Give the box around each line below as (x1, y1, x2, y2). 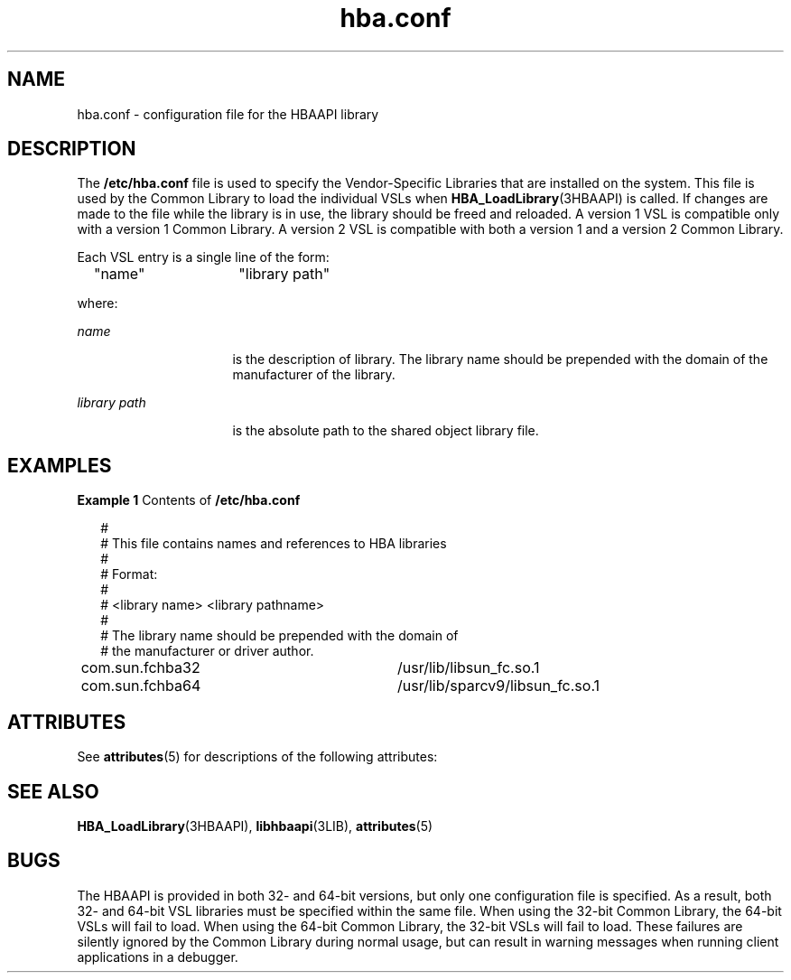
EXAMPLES (7, 453, 112, 477)
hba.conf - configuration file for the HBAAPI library (77, 106, 379, 122)
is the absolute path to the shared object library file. (232, 423, 539, 439)
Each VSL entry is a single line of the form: (77, 249, 330, 266)
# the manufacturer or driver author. (100, 643, 314, 659)
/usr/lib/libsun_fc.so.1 (397, 658, 540, 677)
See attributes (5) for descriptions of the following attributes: (77, 749, 438, 765)
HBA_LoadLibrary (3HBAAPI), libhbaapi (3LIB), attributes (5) (77, 817, 433, 834)
